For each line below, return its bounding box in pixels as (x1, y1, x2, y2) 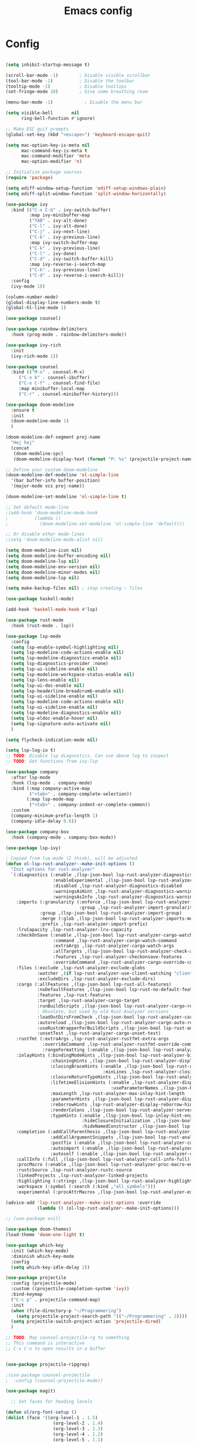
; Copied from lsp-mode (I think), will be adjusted (5, 856, 138, 862)
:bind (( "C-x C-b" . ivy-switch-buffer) (11, 207, 111, 213)
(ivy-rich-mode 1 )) (11, 353, 59, 359)
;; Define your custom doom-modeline (5, 466, 98, 473)
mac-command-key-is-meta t (21, 148, 88, 153)
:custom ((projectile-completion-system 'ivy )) (11, 1286, 130, 1292)
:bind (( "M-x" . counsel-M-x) (11, 369, 85, 375)
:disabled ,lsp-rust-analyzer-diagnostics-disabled (52, 883, 182, 889)
